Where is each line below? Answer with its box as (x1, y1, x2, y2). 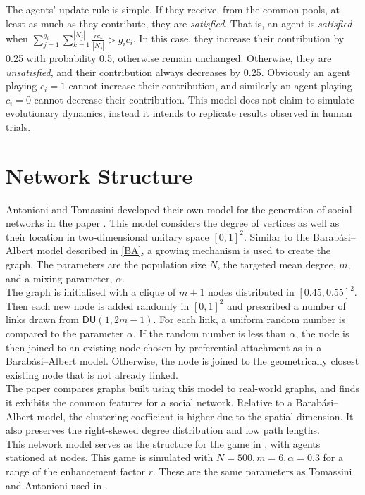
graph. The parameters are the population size (6, 257, 206, 271)
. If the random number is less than (132, 325, 286, 340)
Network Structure (6, 161, 193, 189)
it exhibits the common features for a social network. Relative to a (6, 394, 292, 409)
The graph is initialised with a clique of (6, 284, 176, 299)
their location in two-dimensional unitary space (6, 229, 209, 244)
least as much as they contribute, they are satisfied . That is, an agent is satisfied (6, 15, 352, 30)
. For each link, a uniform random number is (153, 312, 346, 327)
